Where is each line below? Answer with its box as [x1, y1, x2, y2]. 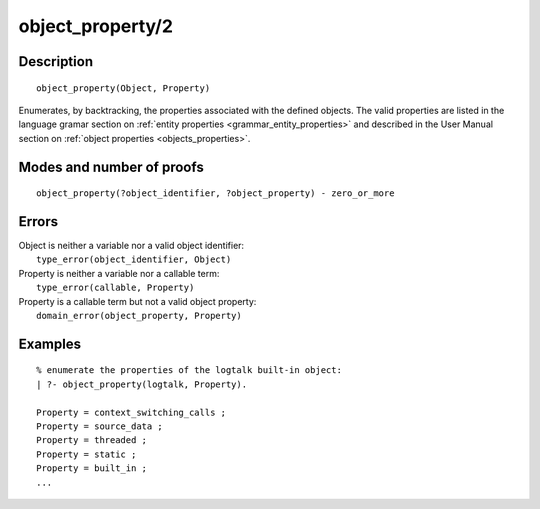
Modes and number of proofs [18, 158, 204, 175]
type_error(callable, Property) [36, 282, 195, 294]
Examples [18, 335, 82, 352]
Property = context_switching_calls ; [36, 406, 227, 418]
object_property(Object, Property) [36, 82, 211, 94]
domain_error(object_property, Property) [36, 310, 242, 321]
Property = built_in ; [36, 463, 148, 474]
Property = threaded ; [36, 435, 148, 446]
